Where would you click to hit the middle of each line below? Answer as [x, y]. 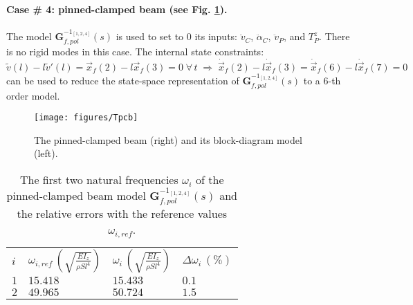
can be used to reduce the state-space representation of [123, 81]
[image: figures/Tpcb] [86, 118]
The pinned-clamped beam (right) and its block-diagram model [168, 139]
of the [210, 180]
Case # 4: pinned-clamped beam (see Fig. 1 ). [117, 9]
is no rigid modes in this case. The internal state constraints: [135, 51]
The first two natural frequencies [99, 180]
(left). [46, 153]
